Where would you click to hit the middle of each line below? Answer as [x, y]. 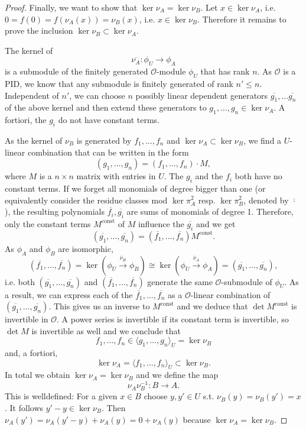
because [197, 419]
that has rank [225, 71]
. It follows [24, 407]
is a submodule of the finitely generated [76, 71]
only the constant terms [48, 223]
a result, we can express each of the [69, 294]
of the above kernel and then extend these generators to [106, 107]
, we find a [262, 140]
